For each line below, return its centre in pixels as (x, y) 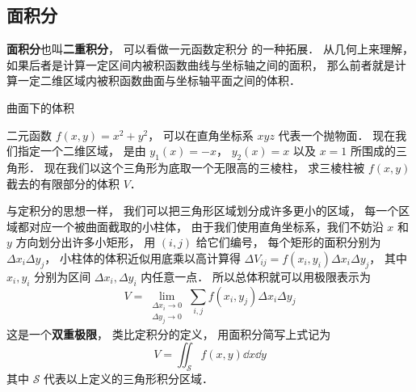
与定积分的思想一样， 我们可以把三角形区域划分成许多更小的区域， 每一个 (203, 211)
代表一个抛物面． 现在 (337, 135)
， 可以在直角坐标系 (201, 135)
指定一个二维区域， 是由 (82, 151)
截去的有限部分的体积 (63, 183)
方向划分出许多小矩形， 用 (86, 242)
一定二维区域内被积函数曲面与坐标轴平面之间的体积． (159, 80)
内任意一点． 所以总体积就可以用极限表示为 (256, 276)
